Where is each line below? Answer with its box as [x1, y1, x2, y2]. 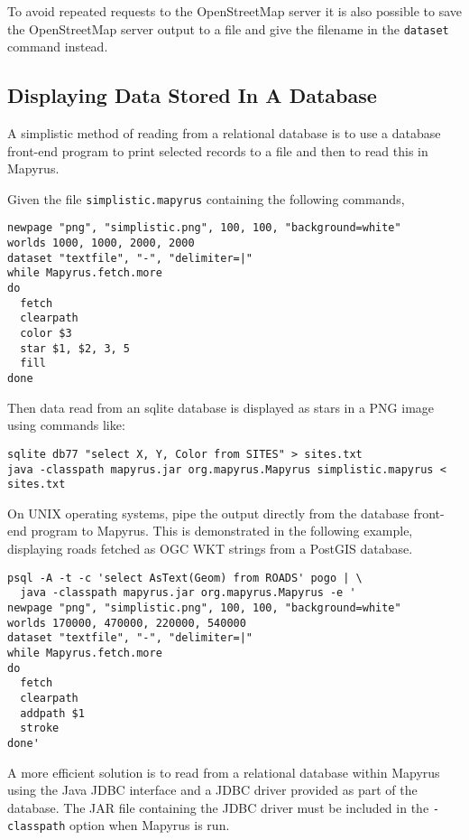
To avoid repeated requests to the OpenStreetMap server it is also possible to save [7, 2, 462, 20]
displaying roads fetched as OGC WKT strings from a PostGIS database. [7, 539, 413, 558]
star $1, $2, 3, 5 [20, 341, 131, 355]
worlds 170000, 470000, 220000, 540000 [7, 616, 246, 630]
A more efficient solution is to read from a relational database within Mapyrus [7, 762, 440, 781]
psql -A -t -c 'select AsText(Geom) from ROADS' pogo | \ [7, 571, 363, 584]
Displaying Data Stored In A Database [7, 81, 377, 109]
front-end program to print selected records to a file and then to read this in [7, 141, 428, 160]
